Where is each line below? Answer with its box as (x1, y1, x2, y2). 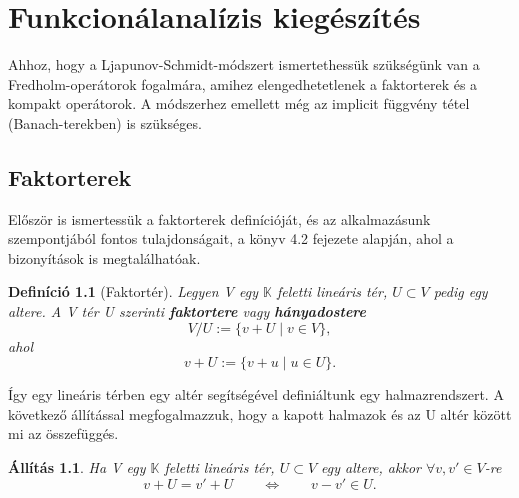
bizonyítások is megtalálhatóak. (8, 247, 201, 268)
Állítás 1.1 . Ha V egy (8, 457, 146, 478)
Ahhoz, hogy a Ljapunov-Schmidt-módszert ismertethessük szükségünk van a (8, 54, 480, 75)
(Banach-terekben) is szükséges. (8, 112, 202, 133)
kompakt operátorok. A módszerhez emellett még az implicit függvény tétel (8, 93, 470, 114)
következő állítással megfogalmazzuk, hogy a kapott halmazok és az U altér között (8, 403, 512, 424)
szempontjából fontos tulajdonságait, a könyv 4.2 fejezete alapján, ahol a (8, 228, 454, 249)
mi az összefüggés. (8, 423, 119, 444)
